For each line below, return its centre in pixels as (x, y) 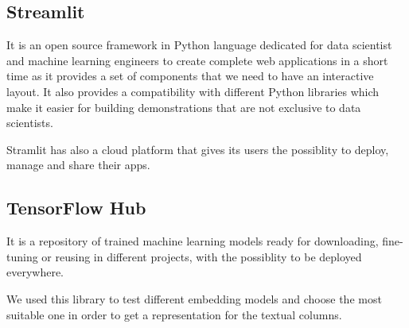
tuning (22, 256)
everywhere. (35, 272)
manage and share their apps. (78, 165)
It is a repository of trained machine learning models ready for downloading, (193, 241)
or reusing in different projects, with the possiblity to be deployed (202, 256)
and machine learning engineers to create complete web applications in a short (197, 60)
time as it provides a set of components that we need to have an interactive (190, 76)
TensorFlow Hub (76, 208)
